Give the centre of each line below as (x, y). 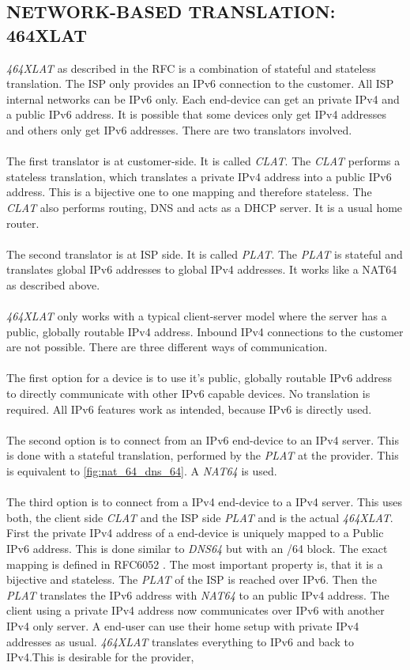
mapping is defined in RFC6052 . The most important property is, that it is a (195, 564)
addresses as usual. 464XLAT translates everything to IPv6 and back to (181, 641)
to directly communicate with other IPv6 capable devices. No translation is (188, 394)
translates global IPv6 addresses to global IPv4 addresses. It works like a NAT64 (202, 269)
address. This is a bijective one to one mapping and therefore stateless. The (189, 192)
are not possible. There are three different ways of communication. (167, 347)
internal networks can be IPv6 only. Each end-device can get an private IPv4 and (203, 98)
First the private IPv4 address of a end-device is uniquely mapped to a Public (195, 533)
